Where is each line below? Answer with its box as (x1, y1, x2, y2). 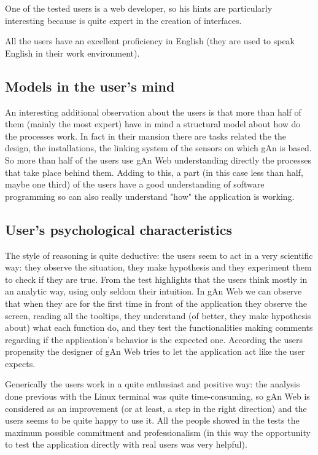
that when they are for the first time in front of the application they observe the (5, 296, 307, 309)
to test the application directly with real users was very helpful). (5, 438, 247, 451)
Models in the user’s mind (5, 76, 175, 95)
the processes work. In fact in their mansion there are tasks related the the (5, 129, 286, 142)
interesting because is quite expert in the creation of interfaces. (5, 14, 242, 26)
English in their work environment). (5, 46, 140, 59)
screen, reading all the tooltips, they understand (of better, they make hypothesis (5, 309, 311, 322)
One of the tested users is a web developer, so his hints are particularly (5, 2, 273, 14)
